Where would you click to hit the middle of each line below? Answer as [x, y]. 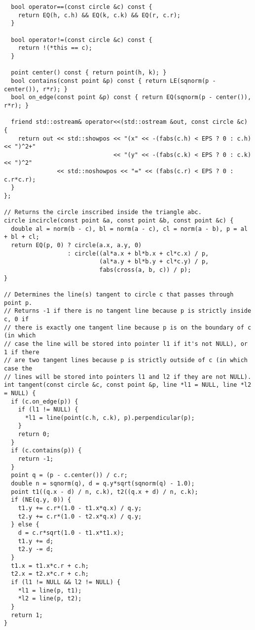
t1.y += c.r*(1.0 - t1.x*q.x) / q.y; [80, 508]
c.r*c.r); [20, 179]
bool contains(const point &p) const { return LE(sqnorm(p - [113, 81]
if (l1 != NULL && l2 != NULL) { [66, 582]
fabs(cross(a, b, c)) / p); [145, 270]
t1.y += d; [36, 541]
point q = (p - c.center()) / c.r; [69, 475]
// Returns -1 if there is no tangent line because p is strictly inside [128, 311]
